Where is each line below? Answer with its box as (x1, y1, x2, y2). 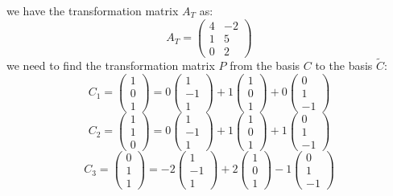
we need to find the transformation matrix (6, 56, 215, 73)
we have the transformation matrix (6, 2, 179, 18)
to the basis (315, 56, 373, 73)
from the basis (230, 56, 300, 73)
